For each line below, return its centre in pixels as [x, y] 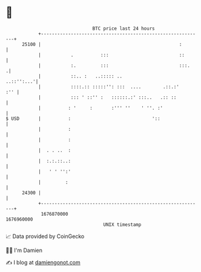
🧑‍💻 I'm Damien [24, 250]
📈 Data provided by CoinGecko [45, 236]
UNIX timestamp [122, 224]
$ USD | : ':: [83, 118]
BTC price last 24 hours [124, 28]
